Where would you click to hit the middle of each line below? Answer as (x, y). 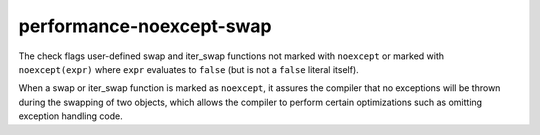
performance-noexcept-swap (145, 26)
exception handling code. (71, 116)
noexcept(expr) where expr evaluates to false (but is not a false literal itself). (188, 69)
